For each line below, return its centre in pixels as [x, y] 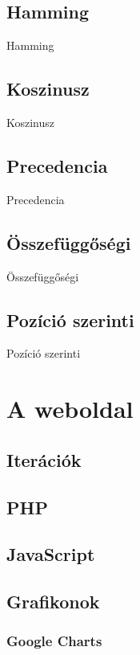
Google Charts [54, 641]
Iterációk [44, 459]
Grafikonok [53, 602]
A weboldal [70, 409]
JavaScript [51, 554]
